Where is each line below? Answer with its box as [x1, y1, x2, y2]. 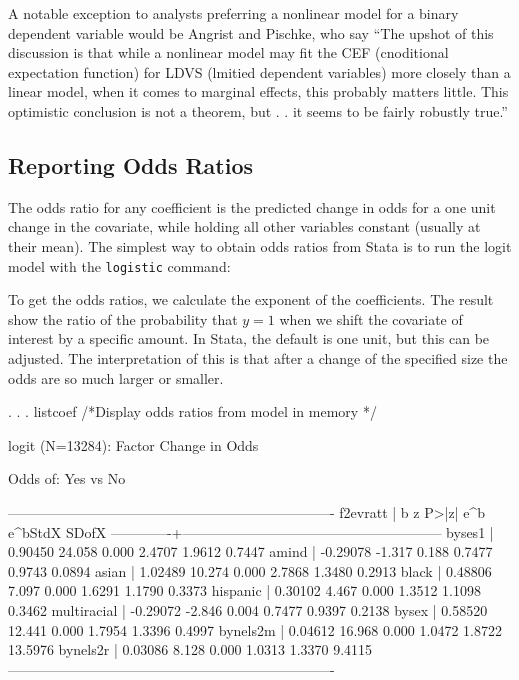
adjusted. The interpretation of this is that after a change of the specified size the [8, 347, 508, 368]
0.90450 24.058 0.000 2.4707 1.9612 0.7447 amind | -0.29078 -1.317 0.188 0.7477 [8, 541, 493, 562]
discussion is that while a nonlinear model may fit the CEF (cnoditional [8, 42, 449, 63]
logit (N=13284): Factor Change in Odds [8, 434, 259, 455]
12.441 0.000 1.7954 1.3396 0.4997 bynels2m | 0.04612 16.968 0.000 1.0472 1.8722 [8, 619, 502, 640]
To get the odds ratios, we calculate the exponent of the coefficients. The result [8, 289, 494, 310]
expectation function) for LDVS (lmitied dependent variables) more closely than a [8, 61, 511, 82]
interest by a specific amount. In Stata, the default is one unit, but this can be [8, 328, 490, 349]
